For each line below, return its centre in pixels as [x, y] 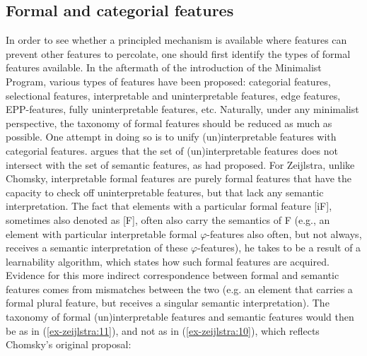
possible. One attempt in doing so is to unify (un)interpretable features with [171, 137]
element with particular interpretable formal [101, 233]
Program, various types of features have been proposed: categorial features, [168, 81]
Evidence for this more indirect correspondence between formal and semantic [173, 275]
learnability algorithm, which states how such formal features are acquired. [168, 261]
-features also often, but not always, [284, 233]
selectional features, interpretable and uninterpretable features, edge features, [173, 95]
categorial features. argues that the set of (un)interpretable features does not [172, 150]
